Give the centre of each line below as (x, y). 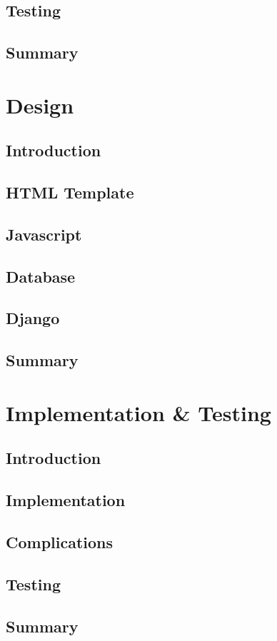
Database (41, 276)
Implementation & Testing (138, 412)
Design (40, 105)
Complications (60, 541)
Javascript (44, 234)
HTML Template (70, 192)
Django (33, 318)
